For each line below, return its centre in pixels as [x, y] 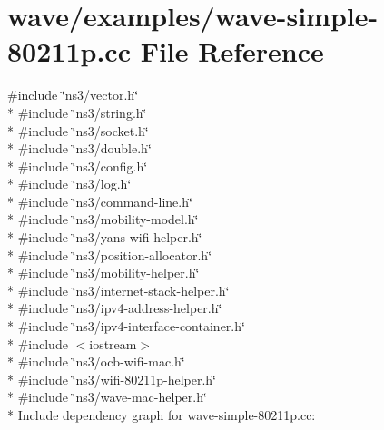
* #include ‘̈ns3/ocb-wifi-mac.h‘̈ [96, 362]
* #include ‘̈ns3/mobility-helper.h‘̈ [103, 273]
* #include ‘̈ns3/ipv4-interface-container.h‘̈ [126, 326]
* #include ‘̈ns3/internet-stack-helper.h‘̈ [118, 290]
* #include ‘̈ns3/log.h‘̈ [69, 184]
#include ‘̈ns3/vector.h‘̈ [73, 95]
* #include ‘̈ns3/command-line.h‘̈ [100, 201]
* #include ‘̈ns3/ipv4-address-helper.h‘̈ [115, 308]
